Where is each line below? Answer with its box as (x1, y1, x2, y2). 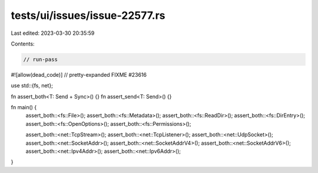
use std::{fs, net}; (11, 82, 53, 89)
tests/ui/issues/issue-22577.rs (11, 9, 165, 22)
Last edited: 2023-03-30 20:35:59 (11, 30, 95, 37)
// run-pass (23, 56, 58, 63)
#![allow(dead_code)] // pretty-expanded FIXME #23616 (11, 71, 147, 78)
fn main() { (11, 104, 37, 111)
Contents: (11, 40, 35, 47)
